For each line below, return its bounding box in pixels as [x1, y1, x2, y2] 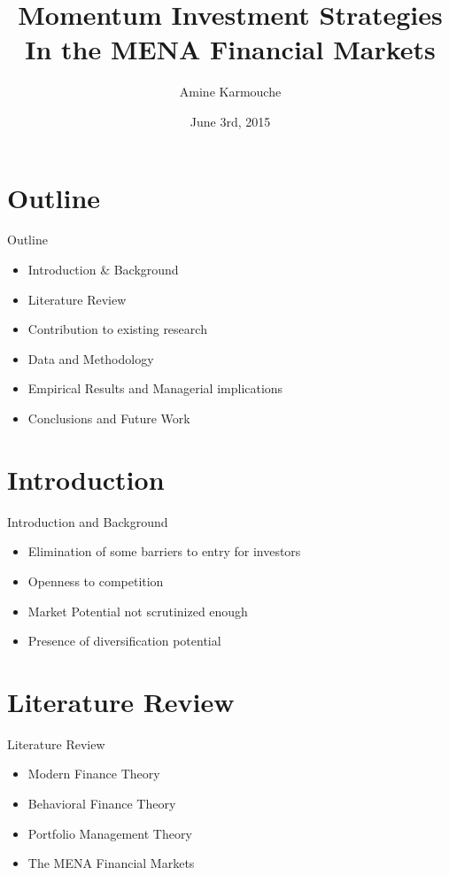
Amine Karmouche [179, 82, 282, 101]
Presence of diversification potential [27, 631, 221, 650]
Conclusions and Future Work [27, 409, 190, 427]
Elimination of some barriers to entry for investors [27, 542, 301, 561]
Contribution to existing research [27, 320, 207, 338]
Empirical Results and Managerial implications [27, 379, 283, 398]
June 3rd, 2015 [190, 112, 271, 130]
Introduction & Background [27, 260, 179, 279]
